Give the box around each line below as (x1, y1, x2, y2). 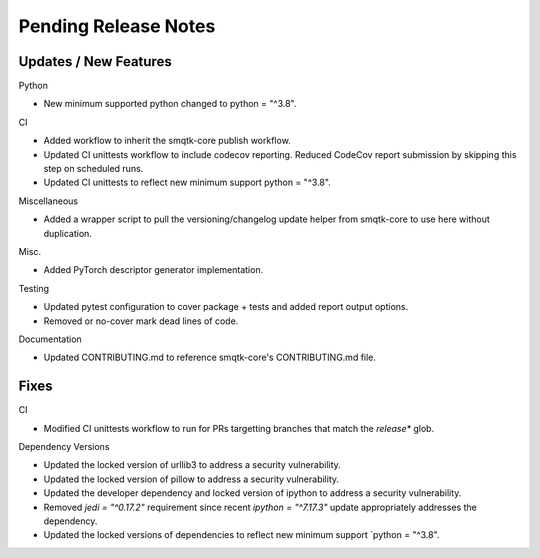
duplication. (43, 227, 92, 239)
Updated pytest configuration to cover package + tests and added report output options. (43, 301, 409, 313)
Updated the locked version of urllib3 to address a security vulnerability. (43, 459, 342, 471)
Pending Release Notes (18, 15, 216, 37)
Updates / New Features (18, 53, 172, 70)
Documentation (18, 333, 82, 345)
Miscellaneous (18, 195, 79, 207)
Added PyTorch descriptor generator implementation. (43, 264, 264, 276)
